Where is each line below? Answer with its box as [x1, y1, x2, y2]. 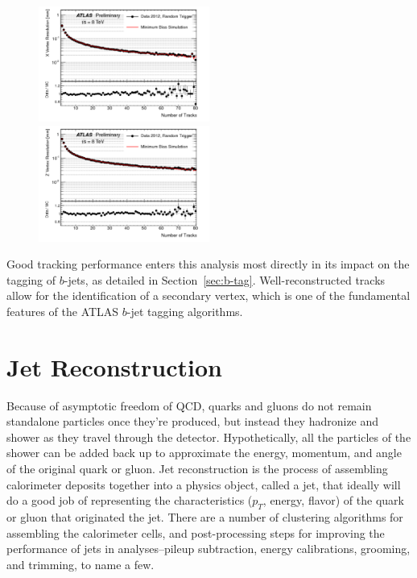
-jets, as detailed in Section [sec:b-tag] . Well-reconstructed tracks [64, 271, 386, 288]
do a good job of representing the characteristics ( [6, 492, 253, 509]
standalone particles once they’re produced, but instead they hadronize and [6, 413, 379, 430]
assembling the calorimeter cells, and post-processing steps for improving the [6, 524, 385, 541]
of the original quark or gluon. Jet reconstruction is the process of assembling [6, 460, 388, 476]
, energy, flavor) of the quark [262, 492, 404, 509]
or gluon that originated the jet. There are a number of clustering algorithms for [6, 508, 403, 525]
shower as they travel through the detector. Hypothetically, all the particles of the [6, 428, 411, 445]
